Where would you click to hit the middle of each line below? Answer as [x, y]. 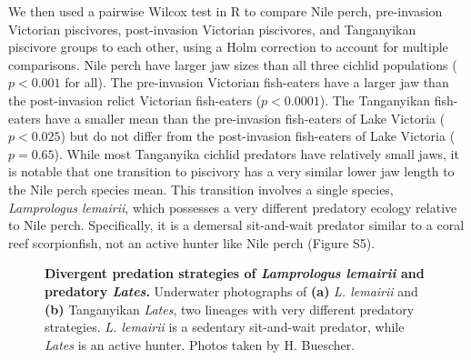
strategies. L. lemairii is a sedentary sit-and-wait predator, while [225, 327]
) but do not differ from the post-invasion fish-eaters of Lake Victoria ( [258, 136]
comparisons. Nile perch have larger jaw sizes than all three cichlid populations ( [233, 64]
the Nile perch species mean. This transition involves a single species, [201, 189]
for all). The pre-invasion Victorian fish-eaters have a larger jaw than [257, 82]
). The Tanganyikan [375, 100]
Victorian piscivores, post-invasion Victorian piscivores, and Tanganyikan [212, 29]
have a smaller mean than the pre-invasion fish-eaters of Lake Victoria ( [245, 118]
